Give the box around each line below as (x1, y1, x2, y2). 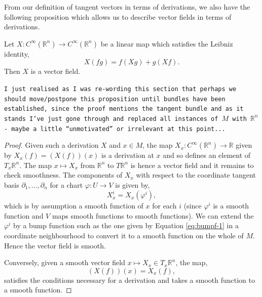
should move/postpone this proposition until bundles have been (4, 95, 226, 103)
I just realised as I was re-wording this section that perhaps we (4, 85, 237, 93)
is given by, (115, 180, 150, 190)
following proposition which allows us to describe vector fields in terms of (4, 11, 232, 22)
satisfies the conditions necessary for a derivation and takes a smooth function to (4, 274, 255, 285)
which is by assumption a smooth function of (4, 200, 143, 211)
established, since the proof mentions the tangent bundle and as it (4, 105, 244, 113)
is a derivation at (101, 150, 154, 160)
